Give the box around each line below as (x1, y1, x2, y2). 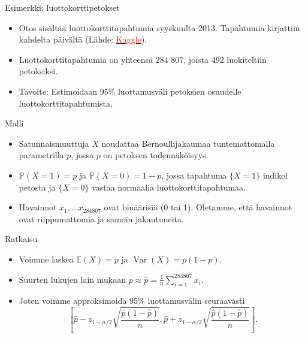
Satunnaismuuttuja (19, 137, 89, 149)
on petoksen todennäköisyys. (103, 149, 209, 161)
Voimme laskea (19, 252, 74, 265)
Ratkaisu (5, 233, 38, 245)
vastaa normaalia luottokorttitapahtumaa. (92, 180, 246, 193)
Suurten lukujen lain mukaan (19, 273, 126, 285)
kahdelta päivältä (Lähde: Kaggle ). (19, 33, 147, 46)
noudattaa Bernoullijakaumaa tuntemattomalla (101, 137, 275, 149)
